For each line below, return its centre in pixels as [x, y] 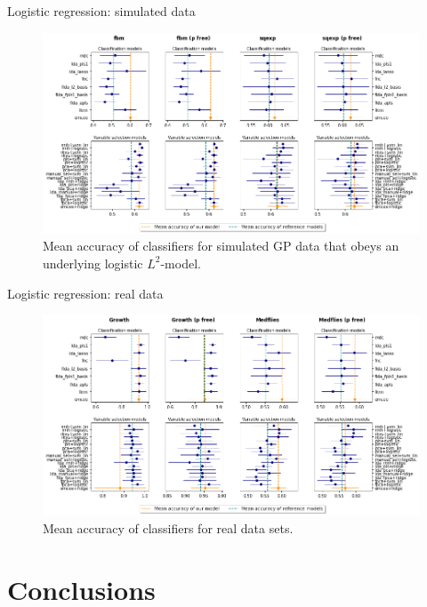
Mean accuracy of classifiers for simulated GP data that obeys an [221, 246]
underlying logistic [93, 263]
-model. [181, 263]
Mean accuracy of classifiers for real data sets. [168, 527]
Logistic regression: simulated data [101, 11]
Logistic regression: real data [85, 293]
